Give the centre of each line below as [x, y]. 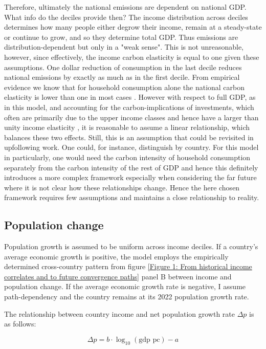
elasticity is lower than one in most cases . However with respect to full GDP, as [130, 97]
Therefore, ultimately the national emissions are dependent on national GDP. [125, 7]
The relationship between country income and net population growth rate [119, 313]
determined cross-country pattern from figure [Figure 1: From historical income [128, 266]
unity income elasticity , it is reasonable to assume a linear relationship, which [127, 127]
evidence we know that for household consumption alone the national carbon [125, 87]
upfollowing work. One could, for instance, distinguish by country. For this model [131, 147]
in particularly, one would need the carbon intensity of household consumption [127, 157]
